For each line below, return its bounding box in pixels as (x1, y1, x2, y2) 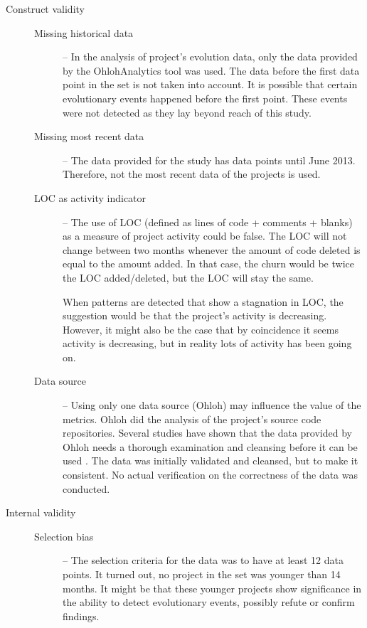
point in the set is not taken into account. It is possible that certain (63, 77, 358, 92)
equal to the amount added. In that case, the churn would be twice (63, 256, 354, 271)
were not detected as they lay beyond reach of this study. (63, 105, 312, 119)
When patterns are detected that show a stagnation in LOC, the (63, 294, 344, 309)
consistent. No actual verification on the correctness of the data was (63, 467, 358, 482)
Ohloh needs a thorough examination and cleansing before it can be (63, 439, 358, 454)
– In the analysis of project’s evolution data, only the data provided (63, 49, 358, 64)
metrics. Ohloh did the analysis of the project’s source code (63, 411, 321, 426)
